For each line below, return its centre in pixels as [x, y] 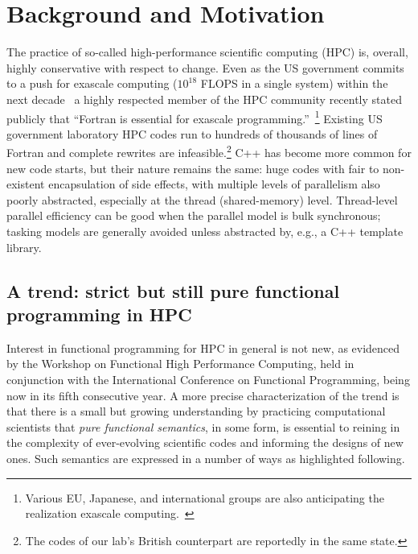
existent [26, 184]
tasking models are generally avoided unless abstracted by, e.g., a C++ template [205, 231]
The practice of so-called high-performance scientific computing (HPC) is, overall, [207, 52]
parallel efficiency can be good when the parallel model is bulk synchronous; [194, 215]
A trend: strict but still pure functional [173, 290]
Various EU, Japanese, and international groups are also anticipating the [205, 497]
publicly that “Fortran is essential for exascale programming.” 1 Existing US [195, 117]
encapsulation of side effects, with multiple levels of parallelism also [214, 184]
